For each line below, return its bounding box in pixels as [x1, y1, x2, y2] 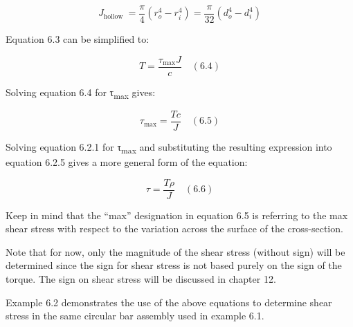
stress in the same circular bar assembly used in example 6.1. [6, 308, 264, 323]
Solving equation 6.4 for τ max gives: [6, 84, 156, 101]
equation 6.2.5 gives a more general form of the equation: [6, 155, 248, 169]
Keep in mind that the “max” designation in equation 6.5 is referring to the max [6, 207, 348, 222]
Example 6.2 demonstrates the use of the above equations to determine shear [6, 295, 332, 309]
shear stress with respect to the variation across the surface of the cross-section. [6, 221, 343, 236]
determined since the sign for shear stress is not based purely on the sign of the [6, 258, 342, 272]
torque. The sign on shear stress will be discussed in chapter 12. [6, 272, 276, 286]
